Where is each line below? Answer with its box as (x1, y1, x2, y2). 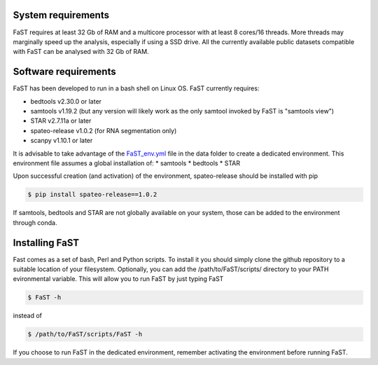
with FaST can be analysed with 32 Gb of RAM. (13, 48, 150, 56)
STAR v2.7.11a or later (30, 116, 92, 125)
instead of (13, 312, 42, 320)
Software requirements (13, 66, 116, 78)
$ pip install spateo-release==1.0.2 (27, 191, 157, 199)
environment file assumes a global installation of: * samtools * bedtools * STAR (13, 158, 241, 167)
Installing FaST (13, 237, 80, 249)
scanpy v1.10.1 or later (30, 137, 93, 145)
